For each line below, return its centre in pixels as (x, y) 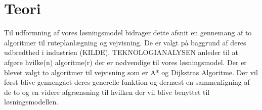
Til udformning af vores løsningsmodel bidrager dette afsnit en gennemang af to (128, 33)
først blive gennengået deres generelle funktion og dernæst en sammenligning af (127, 82)
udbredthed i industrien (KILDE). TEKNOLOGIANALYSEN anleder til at (121, 52)
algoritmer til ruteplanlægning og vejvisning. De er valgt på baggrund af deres (125, 42)
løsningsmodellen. (31, 102)
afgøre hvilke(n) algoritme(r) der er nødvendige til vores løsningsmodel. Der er (125, 62)
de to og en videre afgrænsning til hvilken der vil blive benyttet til (107, 92)
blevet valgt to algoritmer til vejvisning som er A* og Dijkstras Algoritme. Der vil (131, 72)
